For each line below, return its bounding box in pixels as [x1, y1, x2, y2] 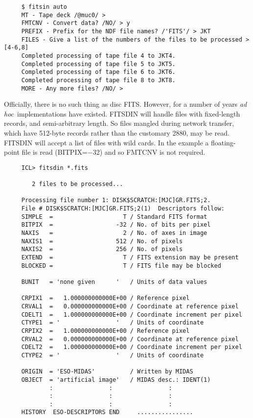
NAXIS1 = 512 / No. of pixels [21, 237, 183, 245]
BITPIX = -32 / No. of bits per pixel [21, 221, 211, 229]
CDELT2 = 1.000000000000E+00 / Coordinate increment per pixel [21, 344, 242, 351]
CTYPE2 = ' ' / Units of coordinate [21, 351, 204, 359]
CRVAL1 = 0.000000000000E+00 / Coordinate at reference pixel [21, 302, 239, 310]
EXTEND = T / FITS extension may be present [21, 254, 239, 261]
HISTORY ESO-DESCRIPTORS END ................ [21, 409, 193, 416]
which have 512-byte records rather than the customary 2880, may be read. [4, 128, 230, 138]
